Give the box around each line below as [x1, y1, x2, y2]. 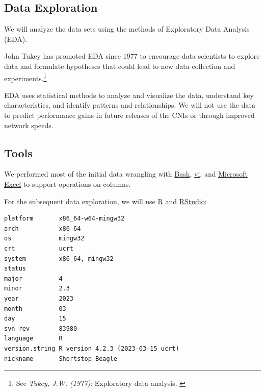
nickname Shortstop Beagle [4, 355, 117, 362]
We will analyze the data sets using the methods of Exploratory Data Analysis [4, 23, 250, 34]
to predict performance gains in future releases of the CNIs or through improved [4, 110, 255, 120]
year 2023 [4, 295, 74, 302]
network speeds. [4, 119, 54, 130]
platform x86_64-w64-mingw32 [4, 215, 125, 223]
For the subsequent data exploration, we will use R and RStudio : [4, 195, 207, 206]
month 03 [4, 305, 66, 312]
